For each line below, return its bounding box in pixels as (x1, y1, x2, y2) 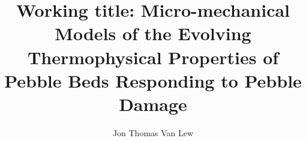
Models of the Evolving (55, 21, 251, 46)
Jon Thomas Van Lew (112, 126, 194, 139)
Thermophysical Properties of (27, 44, 279, 69)
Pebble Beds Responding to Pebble (4, 68, 302, 92)
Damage (119, 91, 187, 116)
